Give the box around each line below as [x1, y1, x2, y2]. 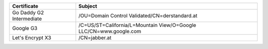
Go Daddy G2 [12, 9, 44, 16]
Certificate [12, 3, 39, 9]
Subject [78, 3, 97, 9]
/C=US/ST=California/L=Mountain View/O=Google [78, 22, 197, 28]
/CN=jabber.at [78, 34, 112, 41]
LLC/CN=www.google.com [78, 28, 141, 34]
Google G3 [12, 25, 38, 31]
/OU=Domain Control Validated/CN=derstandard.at [78, 12, 198, 19]
